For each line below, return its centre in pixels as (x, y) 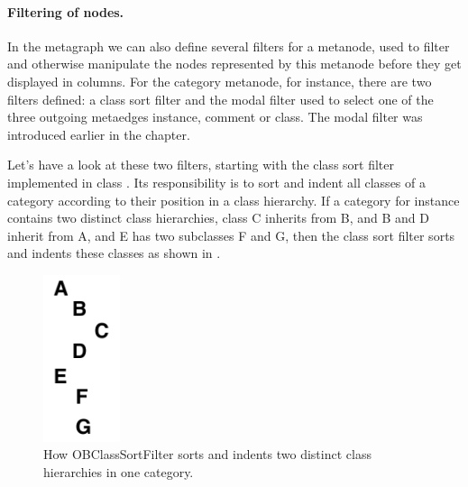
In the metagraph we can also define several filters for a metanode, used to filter (229, 46)
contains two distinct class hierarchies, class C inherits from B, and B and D (218, 218)
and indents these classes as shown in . (114, 253)
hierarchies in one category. (119, 472)
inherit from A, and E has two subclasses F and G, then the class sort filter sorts (231, 235)
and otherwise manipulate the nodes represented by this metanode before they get (234, 64)
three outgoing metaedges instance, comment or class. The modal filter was (215, 117)
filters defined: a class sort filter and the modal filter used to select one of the (220, 99)
